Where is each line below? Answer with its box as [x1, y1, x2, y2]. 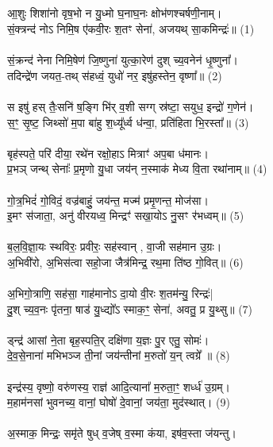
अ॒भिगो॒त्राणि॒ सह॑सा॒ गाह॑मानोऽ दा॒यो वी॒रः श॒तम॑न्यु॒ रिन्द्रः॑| [7, 285, 213, 302]
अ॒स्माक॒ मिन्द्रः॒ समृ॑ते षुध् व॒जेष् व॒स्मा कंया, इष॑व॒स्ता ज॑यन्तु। [7, 425, 236, 441]
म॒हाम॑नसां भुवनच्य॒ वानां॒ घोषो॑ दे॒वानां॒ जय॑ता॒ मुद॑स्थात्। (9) [7, 394, 230, 410]
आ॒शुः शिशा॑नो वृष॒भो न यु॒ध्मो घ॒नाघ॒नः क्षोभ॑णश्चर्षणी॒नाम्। [7, 5, 222, 21]
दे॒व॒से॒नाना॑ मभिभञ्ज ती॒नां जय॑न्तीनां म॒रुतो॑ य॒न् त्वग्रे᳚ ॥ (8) [7, 347, 230, 364]
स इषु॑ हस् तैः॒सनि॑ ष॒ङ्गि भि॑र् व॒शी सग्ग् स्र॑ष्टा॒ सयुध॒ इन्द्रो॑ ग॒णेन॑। [7, 98, 254, 114]
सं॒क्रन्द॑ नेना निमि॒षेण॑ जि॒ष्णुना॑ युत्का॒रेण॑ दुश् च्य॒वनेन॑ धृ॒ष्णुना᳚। [7, 52, 238, 68]
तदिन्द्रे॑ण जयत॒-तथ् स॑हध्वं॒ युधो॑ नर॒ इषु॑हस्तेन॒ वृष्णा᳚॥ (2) [7, 67, 222, 83]
